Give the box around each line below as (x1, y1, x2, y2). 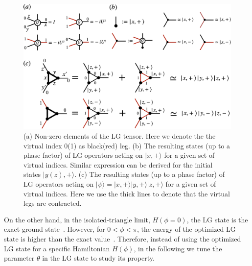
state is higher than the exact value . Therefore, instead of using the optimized (4, 234, 241, 243)
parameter (4, 253, 35, 263)
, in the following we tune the (134, 243, 222, 253)
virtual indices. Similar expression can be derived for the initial (23, 159, 213, 169)
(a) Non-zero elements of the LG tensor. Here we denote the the (23, 131, 216, 141)
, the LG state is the (186, 214, 248, 224)
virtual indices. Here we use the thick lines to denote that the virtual (23, 188, 230, 198)
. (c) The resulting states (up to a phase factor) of (74, 169, 225, 179)
